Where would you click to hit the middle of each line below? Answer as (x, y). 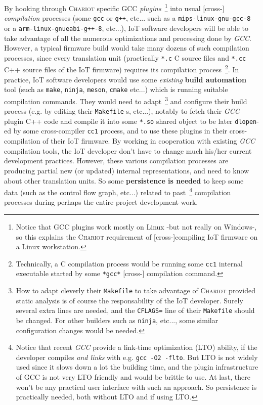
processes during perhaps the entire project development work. (101, 202)
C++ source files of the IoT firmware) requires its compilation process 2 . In (122, 69)
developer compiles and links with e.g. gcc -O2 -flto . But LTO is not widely (137, 357)
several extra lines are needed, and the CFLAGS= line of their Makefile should (135, 310)
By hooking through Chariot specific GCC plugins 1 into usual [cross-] (114, 7)
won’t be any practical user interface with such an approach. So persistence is (136, 387)
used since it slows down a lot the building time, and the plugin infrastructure (137, 367)
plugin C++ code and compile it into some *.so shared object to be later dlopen (130, 121)
